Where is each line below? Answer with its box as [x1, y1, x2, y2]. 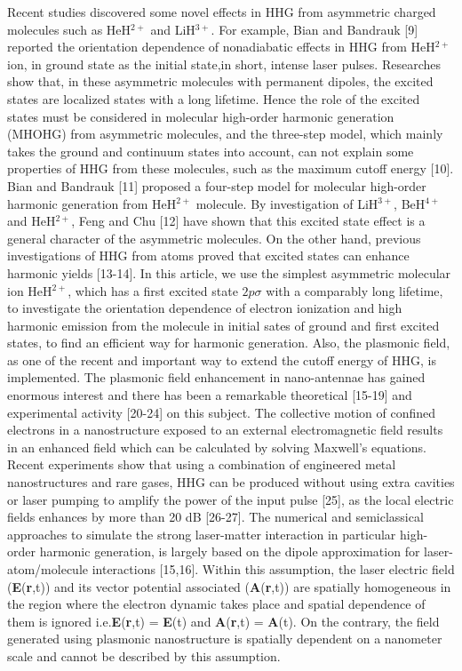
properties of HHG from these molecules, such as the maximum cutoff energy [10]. [7, 159, 454, 178]
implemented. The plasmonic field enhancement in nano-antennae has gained [7, 368, 426, 387]
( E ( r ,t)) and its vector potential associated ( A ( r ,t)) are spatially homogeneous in [7, 577, 451, 595]
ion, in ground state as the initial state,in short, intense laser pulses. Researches [7, 54, 441, 73]
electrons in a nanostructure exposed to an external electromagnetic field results [7, 420, 443, 439]
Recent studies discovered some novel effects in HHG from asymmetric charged [7, 3, 436, 20]
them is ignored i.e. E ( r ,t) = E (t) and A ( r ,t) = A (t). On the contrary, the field [7, 611, 440, 630]
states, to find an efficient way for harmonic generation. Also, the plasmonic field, [7, 333, 450, 352]
